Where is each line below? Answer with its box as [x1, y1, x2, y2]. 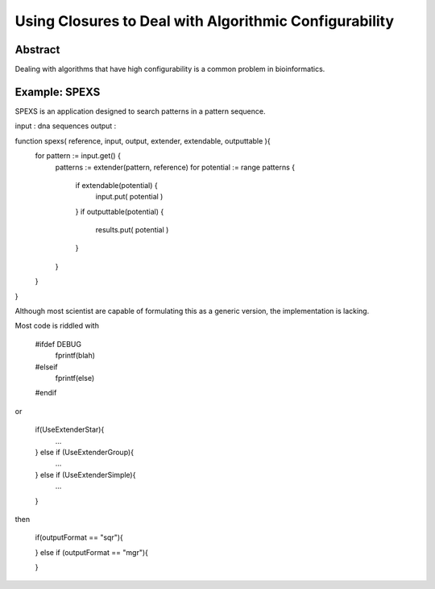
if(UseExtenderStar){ [35, 424, 105, 435]
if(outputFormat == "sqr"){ [35, 533, 124, 542]
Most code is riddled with [14, 321, 100, 331]
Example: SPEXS [14, 85, 101, 98]
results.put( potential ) [95, 225, 169, 235]
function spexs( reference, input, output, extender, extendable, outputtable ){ [14, 136, 271, 145]
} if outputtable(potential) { [75, 207, 164, 216]
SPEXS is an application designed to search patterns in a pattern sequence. [14, 106, 266, 116]
